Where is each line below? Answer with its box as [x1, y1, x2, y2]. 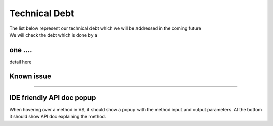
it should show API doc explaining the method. [9, 114, 106, 120]
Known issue [9, 72, 52, 80]
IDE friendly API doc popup [9, 93, 96, 102]
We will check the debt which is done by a [9, 32, 97, 38]
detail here [9, 59, 32, 65]
